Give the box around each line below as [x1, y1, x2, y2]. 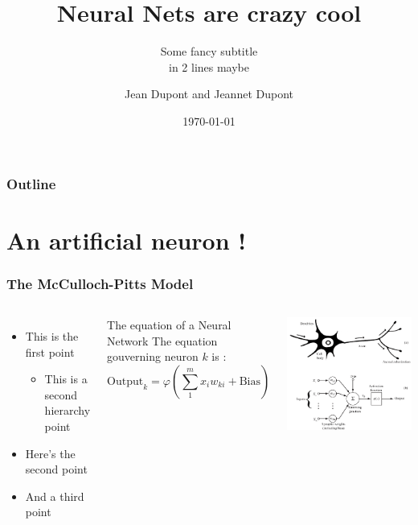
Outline [6, 173, 56, 193]
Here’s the [25, 444, 76, 461]
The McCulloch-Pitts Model [6, 273, 194, 293]
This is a [44, 370, 88, 387]
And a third [25, 487, 84, 504]
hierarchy [44, 402, 91, 419]
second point [25, 461, 88, 477]
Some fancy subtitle [160, 43, 258, 60]
